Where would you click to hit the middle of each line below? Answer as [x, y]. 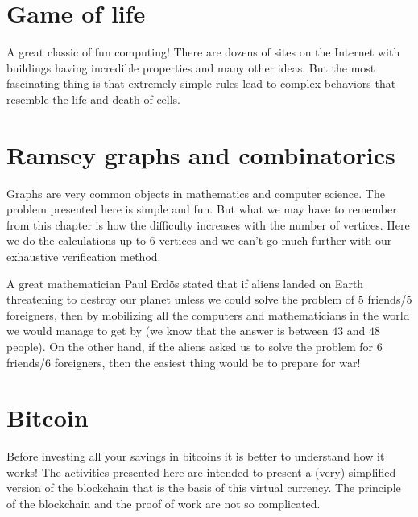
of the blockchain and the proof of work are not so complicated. [163, 504]
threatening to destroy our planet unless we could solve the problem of [181, 299]
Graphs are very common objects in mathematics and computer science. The [196, 193]
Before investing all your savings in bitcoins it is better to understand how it [196, 456]
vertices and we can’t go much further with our [275, 240]
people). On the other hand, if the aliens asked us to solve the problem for [190, 346]
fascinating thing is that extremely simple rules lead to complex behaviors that [201, 83]
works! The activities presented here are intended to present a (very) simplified [201, 472]
